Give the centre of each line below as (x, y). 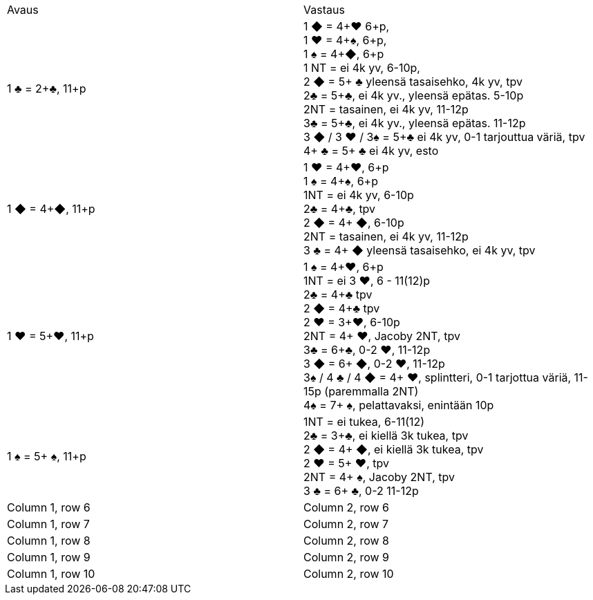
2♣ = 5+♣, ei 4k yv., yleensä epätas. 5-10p (414, 95)
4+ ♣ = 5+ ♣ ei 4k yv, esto (371, 151)
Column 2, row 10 (349, 574)
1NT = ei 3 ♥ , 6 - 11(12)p (367, 281)
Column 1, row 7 (48, 524)
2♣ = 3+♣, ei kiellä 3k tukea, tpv (386, 435)
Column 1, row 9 (49, 557)
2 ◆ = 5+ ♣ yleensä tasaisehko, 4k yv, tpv (413, 82)
